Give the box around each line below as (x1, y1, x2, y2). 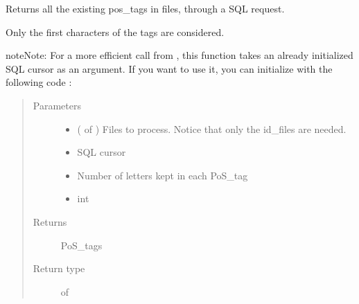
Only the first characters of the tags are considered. (6, 24, 225, 39)
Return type (33, 261, 85, 276)
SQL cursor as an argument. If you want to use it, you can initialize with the (6, 61, 333, 75)
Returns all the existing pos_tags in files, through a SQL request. (6, 1, 285, 15)
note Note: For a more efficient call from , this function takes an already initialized (6, 48, 353, 62)
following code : (6, 75, 72, 89)
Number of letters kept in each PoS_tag (77, 168, 248, 182)
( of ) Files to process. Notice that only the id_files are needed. (77, 121, 347, 136)
